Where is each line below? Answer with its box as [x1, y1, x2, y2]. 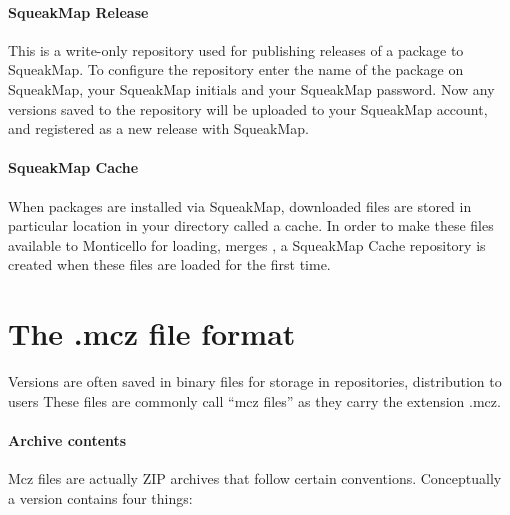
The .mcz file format [8, 313, 296, 354]
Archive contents [8, 429, 127, 450]
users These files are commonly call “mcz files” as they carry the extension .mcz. [8, 390, 501, 411]
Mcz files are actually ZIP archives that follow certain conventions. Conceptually [8, 468, 502, 489]
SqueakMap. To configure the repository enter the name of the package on [8, 59, 464, 80]
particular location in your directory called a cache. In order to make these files [8, 215, 494, 236]
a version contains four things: [8, 487, 193, 508]
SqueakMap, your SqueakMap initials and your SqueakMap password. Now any [8, 78, 495, 99]
